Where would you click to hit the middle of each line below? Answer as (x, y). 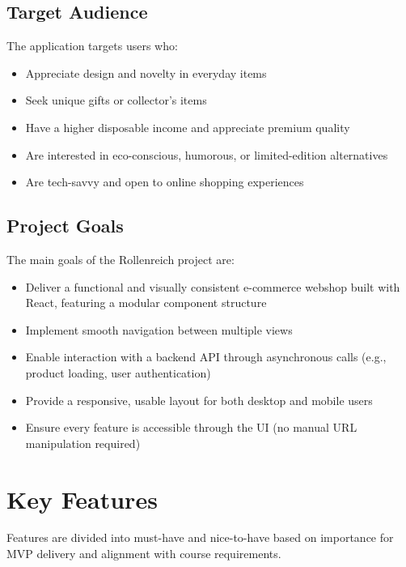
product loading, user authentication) (118, 372)
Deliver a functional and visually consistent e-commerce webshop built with (213, 286)
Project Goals (65, 226)
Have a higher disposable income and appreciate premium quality (188, 127)
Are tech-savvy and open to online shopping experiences (165, 182)
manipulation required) (83, 443)
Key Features (82, 499)
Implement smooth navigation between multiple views (159, 329)
